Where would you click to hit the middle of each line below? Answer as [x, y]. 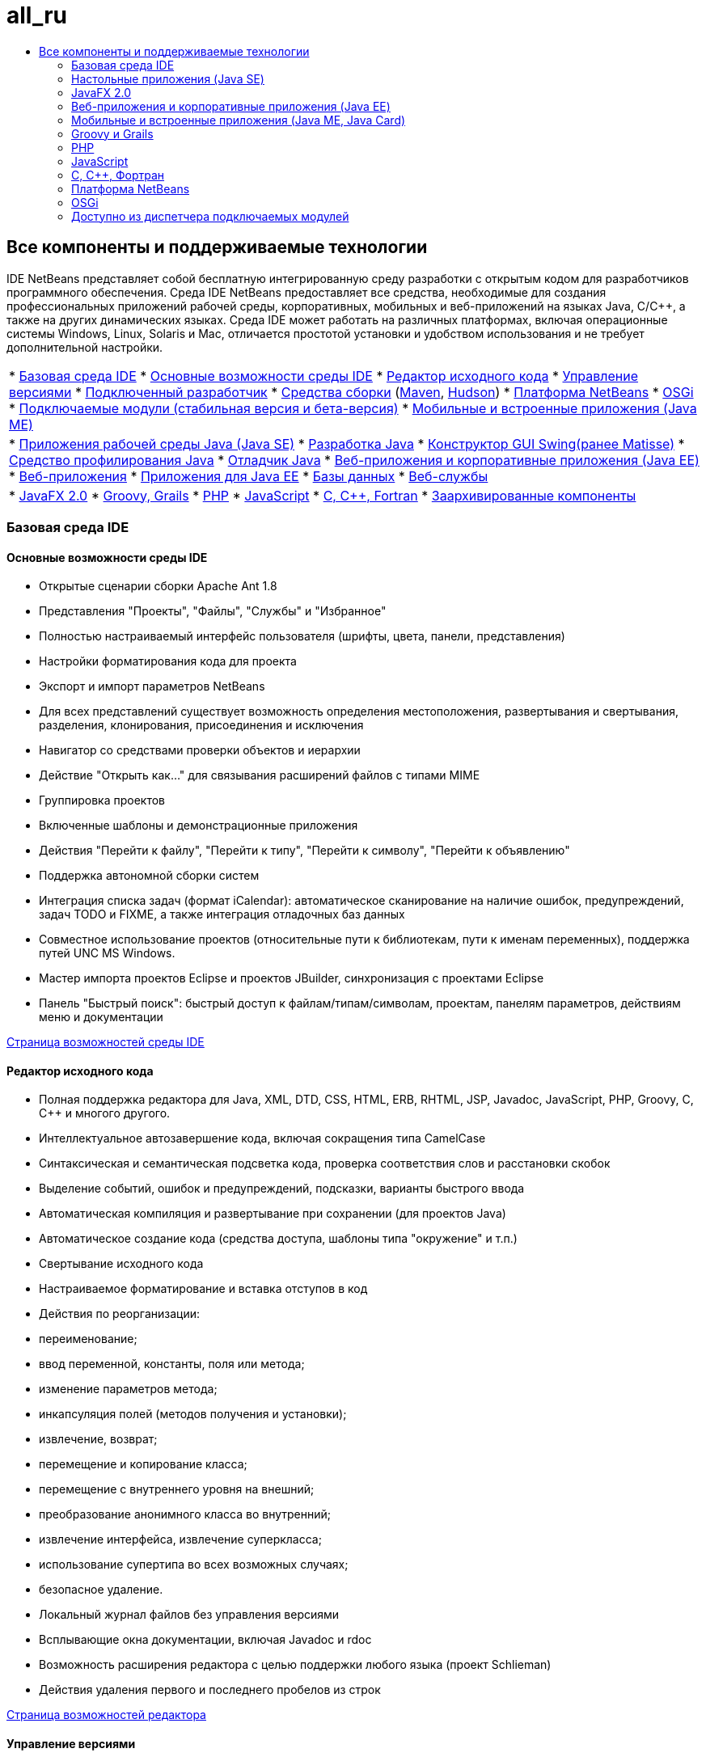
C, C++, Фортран [118, 175]
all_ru [37, 15]
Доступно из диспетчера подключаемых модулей [210, 216]
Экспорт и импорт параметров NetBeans [152, 686]
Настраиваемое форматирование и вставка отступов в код [203, 1289]
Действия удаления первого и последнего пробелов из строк [210, 1690]
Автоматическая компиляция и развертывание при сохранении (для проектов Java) [273, 1214]
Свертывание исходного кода [121, 1264]
